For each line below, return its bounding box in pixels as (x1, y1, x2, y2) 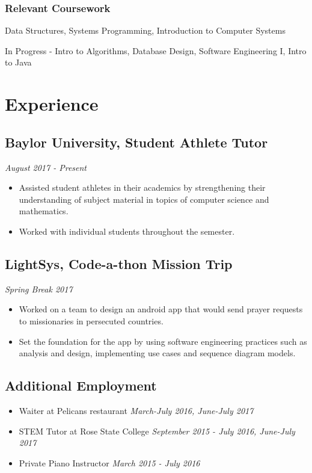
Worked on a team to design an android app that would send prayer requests (19, 303, 303, 315)
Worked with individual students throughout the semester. (19, 224, 235, 237)
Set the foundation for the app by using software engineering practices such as (19, 335, 307, 347)
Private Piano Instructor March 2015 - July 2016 (19, 456, 200, 469)
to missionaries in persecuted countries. (19, 314, 164, 327)
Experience (5, 91, 99, 116)
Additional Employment (5, 376, 157, 395)
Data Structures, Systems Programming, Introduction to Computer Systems (5, 24, 286, 37)
